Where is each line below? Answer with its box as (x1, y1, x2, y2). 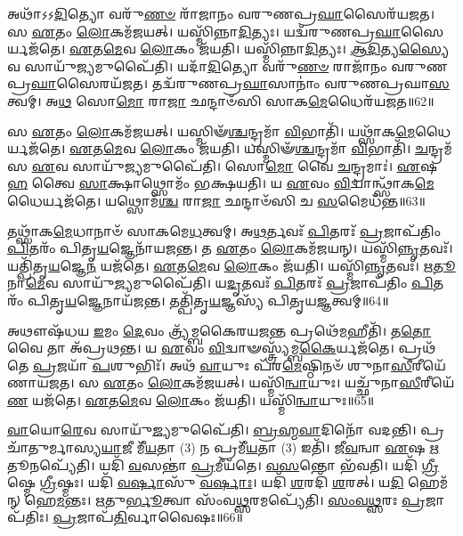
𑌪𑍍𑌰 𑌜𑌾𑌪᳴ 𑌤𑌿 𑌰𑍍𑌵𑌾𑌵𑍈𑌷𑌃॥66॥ (53, 508, 243, 526)
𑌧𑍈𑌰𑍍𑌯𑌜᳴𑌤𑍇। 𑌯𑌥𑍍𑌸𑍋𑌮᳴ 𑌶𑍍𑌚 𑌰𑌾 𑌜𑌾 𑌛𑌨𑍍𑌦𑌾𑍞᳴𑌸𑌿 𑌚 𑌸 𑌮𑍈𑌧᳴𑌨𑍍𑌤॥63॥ (7, 191, 426, 209)
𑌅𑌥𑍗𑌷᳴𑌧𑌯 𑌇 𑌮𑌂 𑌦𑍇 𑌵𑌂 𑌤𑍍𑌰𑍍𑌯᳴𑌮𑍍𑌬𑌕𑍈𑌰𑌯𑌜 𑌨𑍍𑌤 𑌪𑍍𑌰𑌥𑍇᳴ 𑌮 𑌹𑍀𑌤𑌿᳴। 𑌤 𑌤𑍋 (7, 321, 432, 339)
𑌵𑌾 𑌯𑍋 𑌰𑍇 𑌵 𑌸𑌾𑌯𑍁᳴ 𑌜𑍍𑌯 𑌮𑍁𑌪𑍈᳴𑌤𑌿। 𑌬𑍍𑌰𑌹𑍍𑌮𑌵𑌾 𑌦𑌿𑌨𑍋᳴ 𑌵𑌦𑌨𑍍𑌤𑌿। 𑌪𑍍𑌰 (7, 420, 445, 439)
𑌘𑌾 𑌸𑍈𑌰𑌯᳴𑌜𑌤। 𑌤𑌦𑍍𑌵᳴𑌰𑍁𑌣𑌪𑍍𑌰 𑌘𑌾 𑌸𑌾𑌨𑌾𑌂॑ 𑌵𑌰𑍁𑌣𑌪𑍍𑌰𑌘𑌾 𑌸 (30, 74, 450, 93)
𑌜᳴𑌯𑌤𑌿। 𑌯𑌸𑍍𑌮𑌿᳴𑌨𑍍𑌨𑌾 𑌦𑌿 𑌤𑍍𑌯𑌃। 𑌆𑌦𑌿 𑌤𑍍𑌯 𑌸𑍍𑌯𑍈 (199, 39, 450, 58)
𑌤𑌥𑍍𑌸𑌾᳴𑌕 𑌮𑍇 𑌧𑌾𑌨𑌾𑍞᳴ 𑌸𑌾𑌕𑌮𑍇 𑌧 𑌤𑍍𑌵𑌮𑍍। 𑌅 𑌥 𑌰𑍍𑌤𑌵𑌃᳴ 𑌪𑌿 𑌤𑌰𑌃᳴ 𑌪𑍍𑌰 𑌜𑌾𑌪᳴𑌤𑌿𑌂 (7, 221, 442, 240)
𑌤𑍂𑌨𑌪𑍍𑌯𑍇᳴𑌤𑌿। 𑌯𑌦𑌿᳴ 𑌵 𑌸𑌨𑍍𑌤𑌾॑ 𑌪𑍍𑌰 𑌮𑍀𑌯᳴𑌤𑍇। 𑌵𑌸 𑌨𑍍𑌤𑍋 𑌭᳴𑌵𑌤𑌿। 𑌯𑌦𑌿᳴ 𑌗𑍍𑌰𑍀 (7, 455, 439, 474)
